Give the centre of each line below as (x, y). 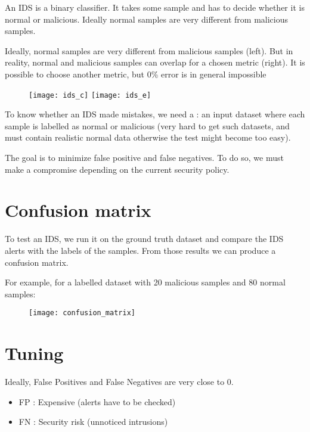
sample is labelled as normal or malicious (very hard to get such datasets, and (147, 125)
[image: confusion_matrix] (82, 313)
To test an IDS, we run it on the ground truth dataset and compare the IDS (144, 239)
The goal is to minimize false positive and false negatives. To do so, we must (144, 157)
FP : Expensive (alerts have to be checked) (97, 401)
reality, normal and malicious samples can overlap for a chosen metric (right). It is (155, 62)
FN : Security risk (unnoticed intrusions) (93, 422)
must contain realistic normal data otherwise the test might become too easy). (148, 137)
